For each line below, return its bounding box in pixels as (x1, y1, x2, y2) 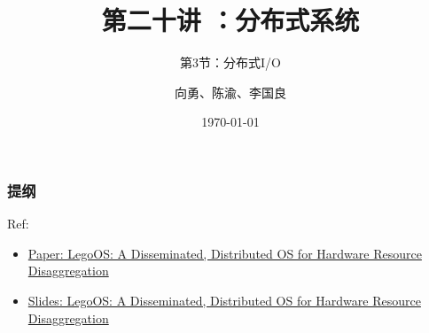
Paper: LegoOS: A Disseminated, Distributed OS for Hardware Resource (27, 244, 422, 262)
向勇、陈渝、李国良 (175, 82, 286, 101)
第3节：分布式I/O (180, 53, 281, 72)
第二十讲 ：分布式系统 (101, 2, 360, 38)
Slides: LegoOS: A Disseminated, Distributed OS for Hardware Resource (27, 290, 421, 309)
